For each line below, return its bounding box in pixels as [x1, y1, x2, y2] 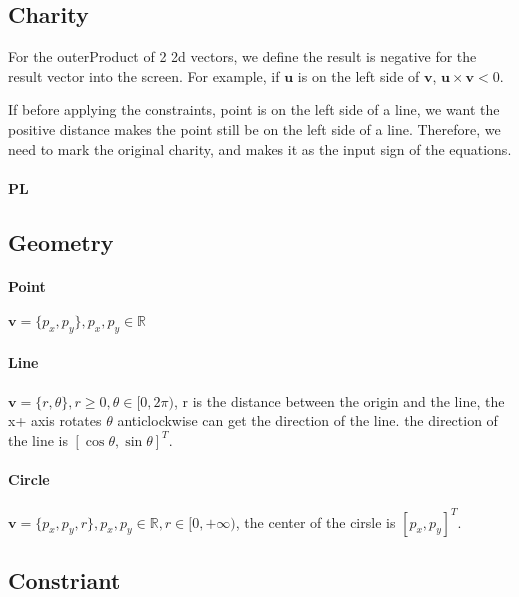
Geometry [8, 226, 114, 257]
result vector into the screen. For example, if [8, 65, 280, 86]
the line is [8, 429, 68, 450]
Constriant [8, 565, 121, 595]
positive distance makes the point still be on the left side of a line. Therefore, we [8, 118, 501, 139]
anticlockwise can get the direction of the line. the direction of [117, 410, 498, 431]
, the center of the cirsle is [235, 511, 396, 532]
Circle [8, 468, 50, 489]
